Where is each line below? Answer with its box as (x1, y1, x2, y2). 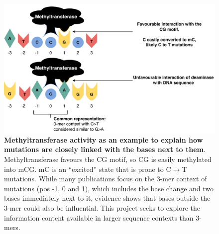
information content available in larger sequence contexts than (4, 212, 194, 223)
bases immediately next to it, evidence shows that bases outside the (4, 193, 211, 203)
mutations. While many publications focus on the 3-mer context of (4, 173, 207, 184)
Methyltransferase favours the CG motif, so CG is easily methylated (4, 154, 212, 164)
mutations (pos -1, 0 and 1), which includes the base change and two (4, 183, 214, 193)
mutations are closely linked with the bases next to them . (4, 144, 206, 155)
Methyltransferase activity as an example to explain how (4, 134, 203, 145)
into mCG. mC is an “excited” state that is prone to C (4, 163, 171, 174)
